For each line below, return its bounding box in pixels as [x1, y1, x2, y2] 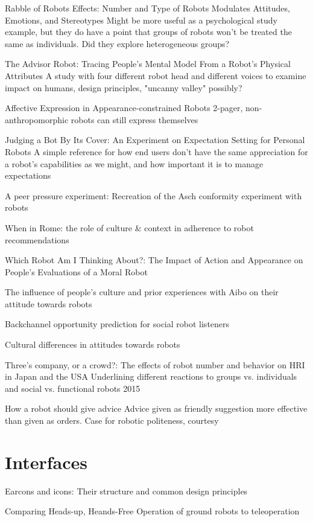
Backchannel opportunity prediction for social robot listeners [5, 318, 230, 330]
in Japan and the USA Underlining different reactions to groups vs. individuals [5, 370, 297, 383]
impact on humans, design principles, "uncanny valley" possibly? [5, 81, 242, 94]
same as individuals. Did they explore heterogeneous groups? [5, 37, 230, 50]
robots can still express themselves [71, 113, 198, 126]
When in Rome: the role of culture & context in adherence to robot [5, 221, 254, 234]
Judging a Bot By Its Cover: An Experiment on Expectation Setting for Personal [5, 133, 305, 146]
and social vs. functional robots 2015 [5, 382, 141, 394]
